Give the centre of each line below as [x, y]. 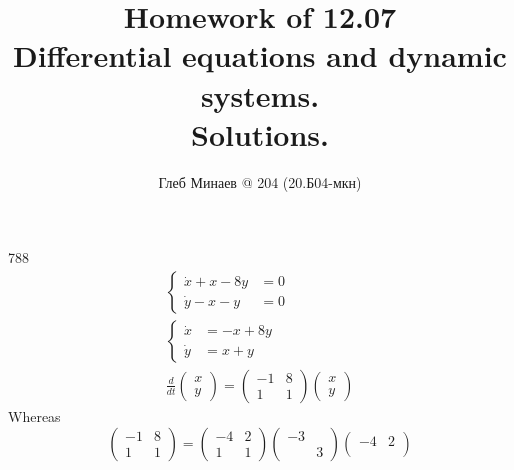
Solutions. [260, 133]
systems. [260, 94]
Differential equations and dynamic [260, 55]
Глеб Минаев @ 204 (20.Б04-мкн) [260, 181]
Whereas [34, 415]
